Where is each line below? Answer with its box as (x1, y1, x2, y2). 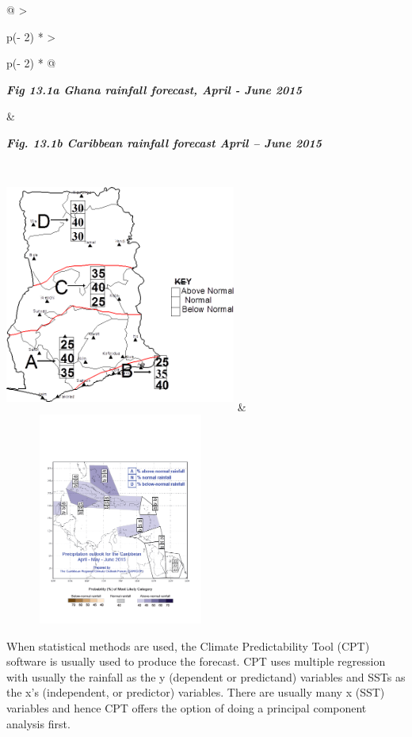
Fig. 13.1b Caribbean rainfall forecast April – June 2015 (6, 134, 322, 151)
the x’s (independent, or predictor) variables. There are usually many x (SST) (6, 684, 385, 701)
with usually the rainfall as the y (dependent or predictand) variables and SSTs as (6, 668, 406, 685)
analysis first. (6, 715, 71, 731)
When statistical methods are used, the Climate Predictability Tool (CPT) (6, 637, 370, 654)
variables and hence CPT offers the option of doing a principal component (6, 700, 367, 716)
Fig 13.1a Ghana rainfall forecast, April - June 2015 (6, 81, 302, 97)
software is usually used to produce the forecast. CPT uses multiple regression (6, 653, 386, 670)
